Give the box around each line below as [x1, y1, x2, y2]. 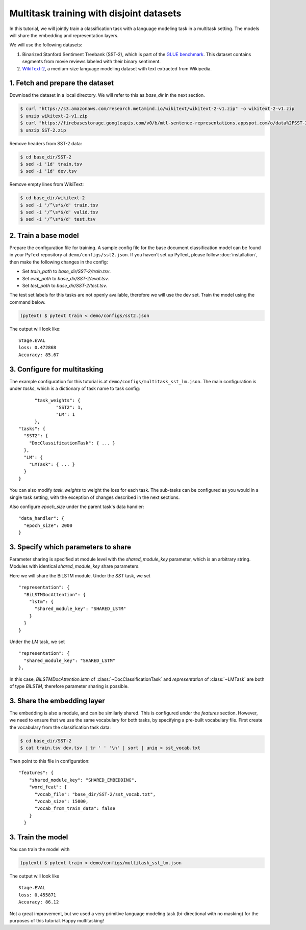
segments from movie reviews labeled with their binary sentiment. [22, 59, 161, 65]
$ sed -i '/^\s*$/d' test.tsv [20, 217, 96, 222]
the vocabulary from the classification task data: [9, 724, 111, 730]
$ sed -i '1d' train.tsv [20, 161, 83, 167]
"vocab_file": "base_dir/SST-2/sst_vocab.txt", [34, 791, 156, 797]
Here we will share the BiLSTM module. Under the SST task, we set [9, 572, 150, 578]
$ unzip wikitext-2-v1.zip [20, 113, 88, 119]
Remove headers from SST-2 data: [9, 140, 82, 146]
